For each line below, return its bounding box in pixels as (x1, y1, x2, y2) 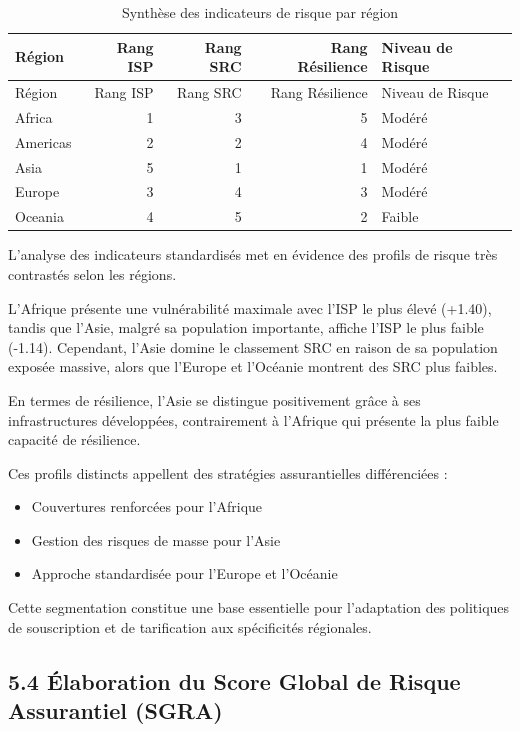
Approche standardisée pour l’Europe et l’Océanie (31, 563, 338, 584)
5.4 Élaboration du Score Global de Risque (8, 665, 461, 696)
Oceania (15, 206, 64, 227)
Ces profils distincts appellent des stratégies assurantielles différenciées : (8, 462, 448, 483)
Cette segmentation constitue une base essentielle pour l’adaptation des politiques (8, 597, 510, 618)
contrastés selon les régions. (8, 263, 177, 284)
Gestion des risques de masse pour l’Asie (31, 529, 281, 550)
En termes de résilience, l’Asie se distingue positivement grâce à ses (8, 389, 421, 410)
